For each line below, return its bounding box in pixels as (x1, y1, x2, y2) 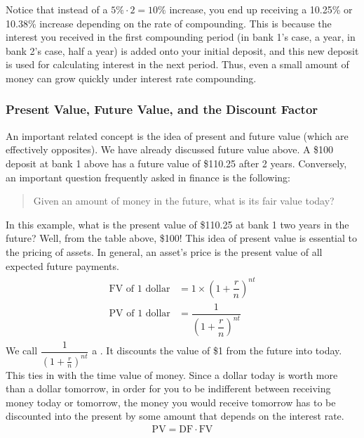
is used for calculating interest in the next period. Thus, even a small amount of (6, 57, 349, 72)
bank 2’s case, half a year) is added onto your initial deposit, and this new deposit (6, 43, 359, 58)
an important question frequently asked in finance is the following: (6, 169, 290, 184)
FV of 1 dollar (109, 283, 170, 294)
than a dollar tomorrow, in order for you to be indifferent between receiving (6, 381, 331, 396)
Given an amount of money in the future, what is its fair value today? (33, 193, 335, 208)
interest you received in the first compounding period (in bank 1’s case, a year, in (6, 30, 356, 44)
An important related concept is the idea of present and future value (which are (6, 128, 349, 143)
